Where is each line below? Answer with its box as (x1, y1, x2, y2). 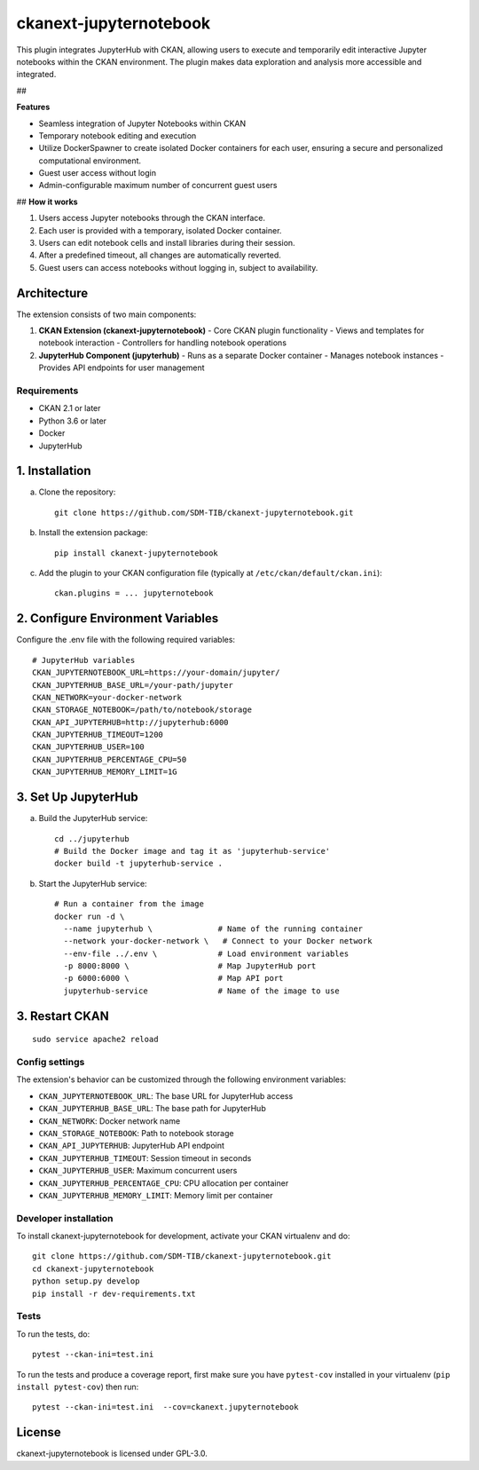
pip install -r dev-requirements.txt (32, 1288, 197, 1299)
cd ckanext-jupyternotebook (32, 1263, 154, 1274)
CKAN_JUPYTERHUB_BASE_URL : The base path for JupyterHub (38, 1103, 266, 1114)
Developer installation (16, 1212, 114, 1224)
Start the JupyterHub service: (38, 878, 147, 889)
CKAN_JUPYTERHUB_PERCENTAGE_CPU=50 (32, 755, 187, 764)
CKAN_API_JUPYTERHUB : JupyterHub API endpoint (38, 1141, 225, 1151)
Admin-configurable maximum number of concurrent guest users (38, 180, 278, 191)
